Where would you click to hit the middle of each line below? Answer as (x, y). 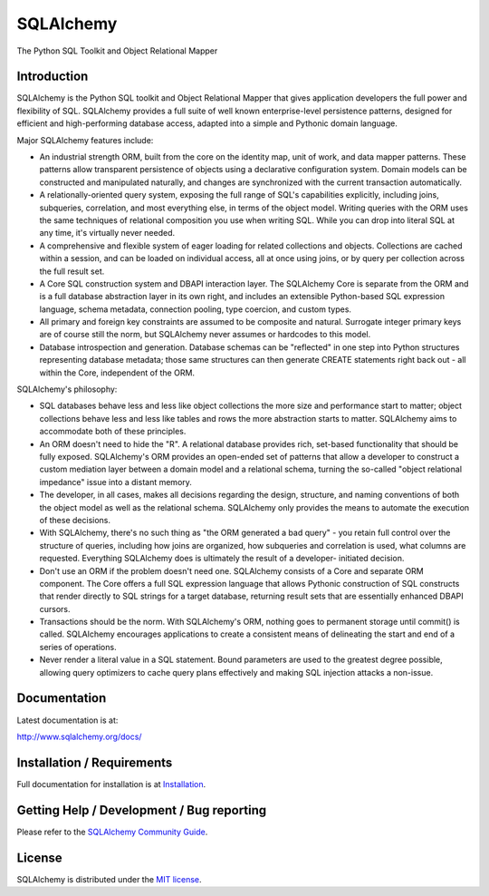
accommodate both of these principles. (113, 432)
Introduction (53, 77)
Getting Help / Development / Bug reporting (142, 810)
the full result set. (72, 271)
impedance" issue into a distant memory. (115, 482)
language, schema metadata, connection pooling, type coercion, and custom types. (196, 309)
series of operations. (78, 647)
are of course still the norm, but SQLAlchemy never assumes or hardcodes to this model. (205, 335)
